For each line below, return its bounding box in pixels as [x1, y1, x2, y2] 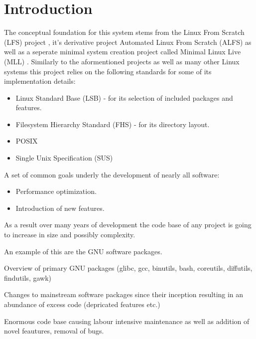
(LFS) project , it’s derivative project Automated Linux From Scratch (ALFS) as [4, 36, 252, 47]
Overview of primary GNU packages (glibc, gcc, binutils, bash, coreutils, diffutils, [4, 263, 253, 273]
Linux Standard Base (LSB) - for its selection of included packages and [15, 92, 233, 103]
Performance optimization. [15, 186, 97, 196]
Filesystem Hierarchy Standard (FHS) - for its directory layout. [15, 119, 210, 129]
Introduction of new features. [15, 202, 105, 213]
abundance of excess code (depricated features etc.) [4, 299, 160, 309]
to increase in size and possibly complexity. [4, 229, 135, 240]
